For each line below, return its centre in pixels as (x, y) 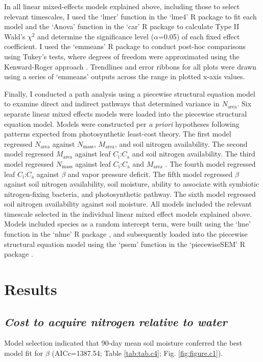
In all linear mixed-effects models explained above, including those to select (122, 6)
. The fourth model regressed (210, 163)
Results (31, 289)
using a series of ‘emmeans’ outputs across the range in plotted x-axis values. (125, 76)
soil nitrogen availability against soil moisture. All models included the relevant (128, 204)
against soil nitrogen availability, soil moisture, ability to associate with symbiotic (132, 184)
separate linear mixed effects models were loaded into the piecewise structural (126, 113)
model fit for (24, 353)
